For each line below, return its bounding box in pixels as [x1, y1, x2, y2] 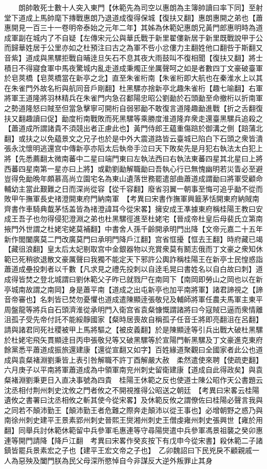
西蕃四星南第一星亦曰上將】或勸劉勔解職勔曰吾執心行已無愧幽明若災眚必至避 [4, 163, 263, 174]
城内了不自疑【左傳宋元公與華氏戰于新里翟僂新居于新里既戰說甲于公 [32, 32, 263, 43]
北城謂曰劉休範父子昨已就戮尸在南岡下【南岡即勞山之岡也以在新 [47, 274, 263, 285]
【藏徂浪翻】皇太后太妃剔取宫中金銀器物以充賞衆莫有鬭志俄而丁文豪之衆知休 [4, 243, 263, 254]
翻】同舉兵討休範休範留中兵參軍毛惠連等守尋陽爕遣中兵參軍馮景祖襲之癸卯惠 [4, 424, 263, 435]
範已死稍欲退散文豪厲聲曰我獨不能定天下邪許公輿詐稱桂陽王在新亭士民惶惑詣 [4, 253, 263, 264]
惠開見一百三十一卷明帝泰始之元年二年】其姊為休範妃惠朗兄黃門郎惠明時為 [4, 22, 256, 33]
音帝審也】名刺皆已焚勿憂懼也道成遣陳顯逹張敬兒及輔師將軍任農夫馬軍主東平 [4, 294, 263, 305]
